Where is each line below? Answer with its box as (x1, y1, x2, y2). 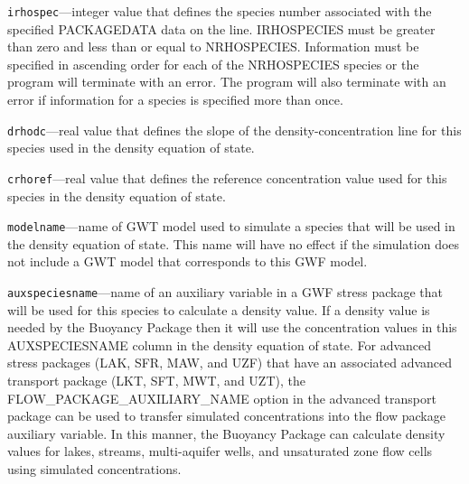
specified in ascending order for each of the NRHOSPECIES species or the (7, 54, 419, 73)
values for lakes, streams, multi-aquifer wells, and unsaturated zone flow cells (7, 442, 433, 461)
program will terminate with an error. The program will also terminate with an (7, 72, 446, 91)
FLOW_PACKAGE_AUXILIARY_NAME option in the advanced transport (7, 388, 436, 407)
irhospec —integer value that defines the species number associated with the (7, 2, 432, 20)
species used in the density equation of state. (7, 138, 255, 157)
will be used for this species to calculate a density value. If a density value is (7, 300, 430, 319)
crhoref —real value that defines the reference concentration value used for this (7, 168, 447, 187)
